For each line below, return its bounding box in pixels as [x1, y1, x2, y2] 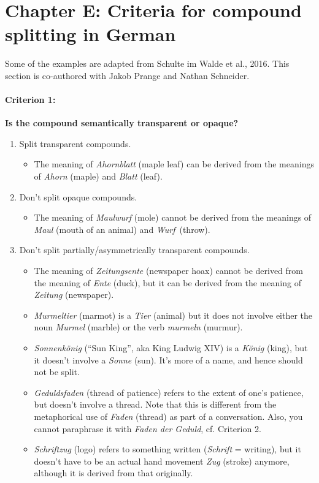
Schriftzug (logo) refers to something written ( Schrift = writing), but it [34, 443, 301, 455]
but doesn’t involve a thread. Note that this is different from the [34, 398, 277, 411]
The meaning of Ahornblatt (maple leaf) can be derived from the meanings [34, 158, 314, 170]
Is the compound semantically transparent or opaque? [5, 116, 239, 129]
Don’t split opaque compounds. [19, 190, 137, 203]
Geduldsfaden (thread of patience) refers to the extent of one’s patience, [34, 386, 304, 398]
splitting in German [5, 21, 176, 47]
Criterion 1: [5, 93, 56, 106]
